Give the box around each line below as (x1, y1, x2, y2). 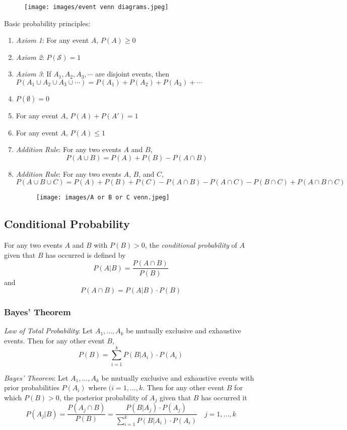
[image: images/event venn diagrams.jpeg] (24, 4, 169, 11)
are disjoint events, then (95, 68, 169, 79)
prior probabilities (4, 382, 59, 393)
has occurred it (201, 392, 247, 402)
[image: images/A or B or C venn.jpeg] (36, 194, 170, 201)
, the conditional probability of (145, 240, 237, 250)
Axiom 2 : (16, 51, 44, 62)
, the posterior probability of (59, 392, 148, 402)
